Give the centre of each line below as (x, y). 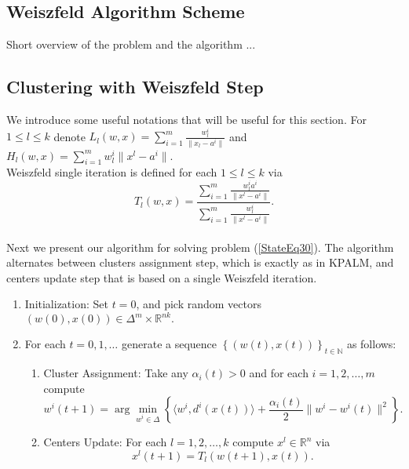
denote (69, 136)
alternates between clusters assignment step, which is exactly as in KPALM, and (200, 262)
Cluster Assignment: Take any (116, 373)
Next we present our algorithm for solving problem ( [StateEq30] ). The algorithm (200, 247)
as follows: (371, 344)
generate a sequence (169, 344)
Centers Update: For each (105, 442)
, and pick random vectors (199, 304)
